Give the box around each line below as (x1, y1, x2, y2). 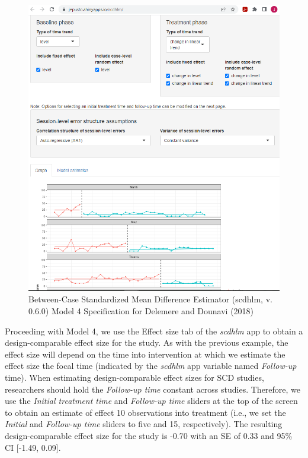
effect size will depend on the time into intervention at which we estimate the (5, 348, 285, 360)
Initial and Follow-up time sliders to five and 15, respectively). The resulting (5, 418, 283, 430)
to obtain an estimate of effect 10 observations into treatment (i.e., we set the (5, 406, 286, 418)
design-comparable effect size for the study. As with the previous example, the (5, 336, 288, 349)
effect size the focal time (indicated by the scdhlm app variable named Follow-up (5, 359, 297, 372)
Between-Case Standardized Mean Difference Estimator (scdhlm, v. (28, 293, 272, 305)
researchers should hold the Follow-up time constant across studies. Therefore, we (5, 383, 301, 395)
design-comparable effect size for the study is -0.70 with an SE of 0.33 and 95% (5, 429, 293, 441)
